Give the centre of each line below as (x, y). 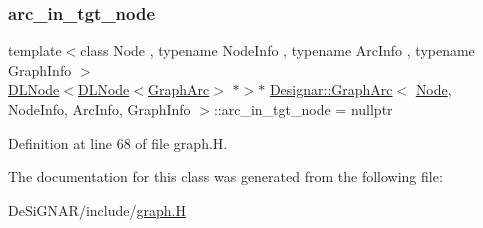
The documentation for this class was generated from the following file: (225, 176)
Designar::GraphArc (331, 89)
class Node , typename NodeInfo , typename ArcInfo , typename (277, 50)
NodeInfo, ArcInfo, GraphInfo (99, 109)
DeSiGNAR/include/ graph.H (97, 209)
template (35, 50)
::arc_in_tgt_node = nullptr (303, 109)
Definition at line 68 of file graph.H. (118, 142)
